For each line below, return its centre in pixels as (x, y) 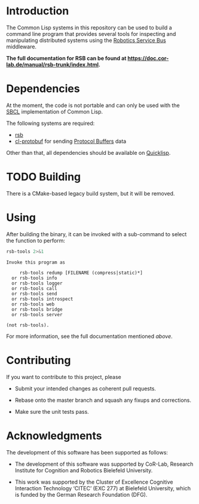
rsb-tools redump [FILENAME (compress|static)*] (81, 273)
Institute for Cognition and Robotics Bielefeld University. (84, 470)
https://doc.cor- (148, 58)
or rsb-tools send (35, 294)
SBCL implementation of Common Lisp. (55, 111)
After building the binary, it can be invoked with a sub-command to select (97, 234)
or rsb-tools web (33, 304)
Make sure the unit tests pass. (52, 411)
